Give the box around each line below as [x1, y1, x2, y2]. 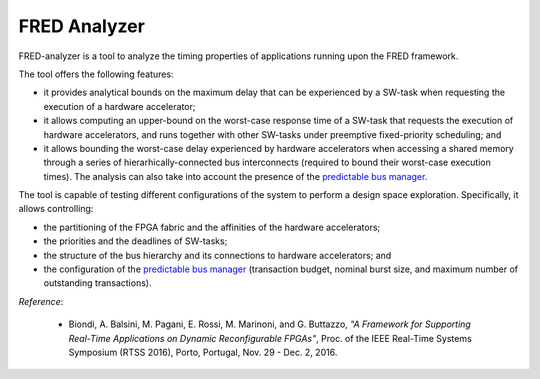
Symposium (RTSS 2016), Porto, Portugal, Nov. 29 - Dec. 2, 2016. [68, 346, 338, 358]
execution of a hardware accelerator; [43, 100, 196, 112]
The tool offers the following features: [18, 68, 174, 80]
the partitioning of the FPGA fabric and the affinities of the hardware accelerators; [43, 221, 381, 233]
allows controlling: [18, 203, 94, 215]
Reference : [18, 295, 64, 307]
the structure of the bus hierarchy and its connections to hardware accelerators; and [43, 249, 392, 261]
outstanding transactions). [43, 277, 152, 289]
